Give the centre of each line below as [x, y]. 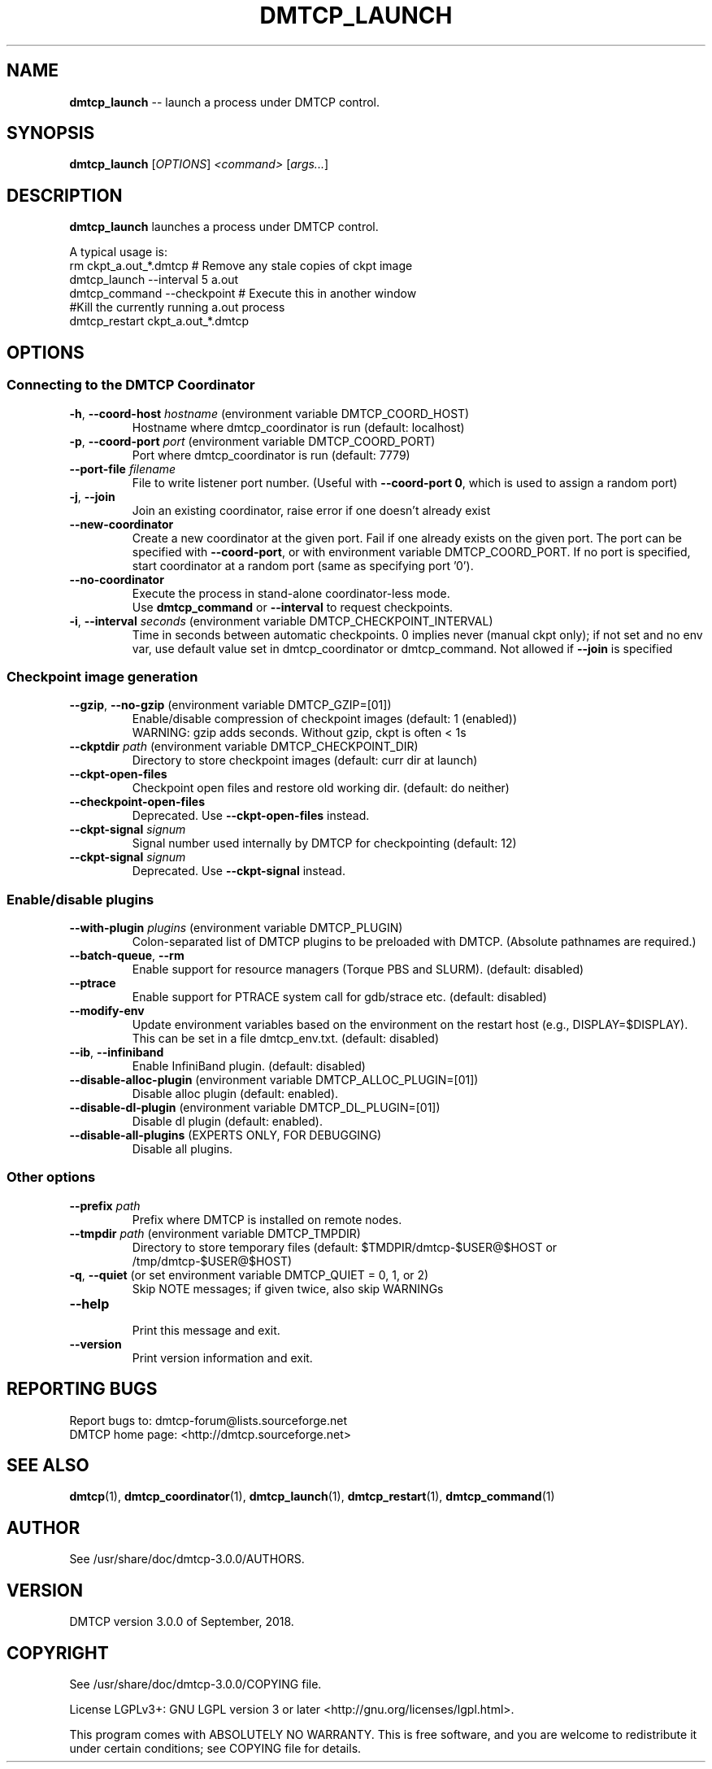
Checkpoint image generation [102, 676]
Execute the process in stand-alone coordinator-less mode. [291, 593]
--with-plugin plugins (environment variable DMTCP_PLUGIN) [236, 928]
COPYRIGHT [58, 1653]
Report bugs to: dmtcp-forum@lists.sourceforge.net [208, 1420]
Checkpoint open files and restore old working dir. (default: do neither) [321, 788]
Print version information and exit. [222, 1357]
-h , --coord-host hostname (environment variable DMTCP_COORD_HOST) [269, 413]
